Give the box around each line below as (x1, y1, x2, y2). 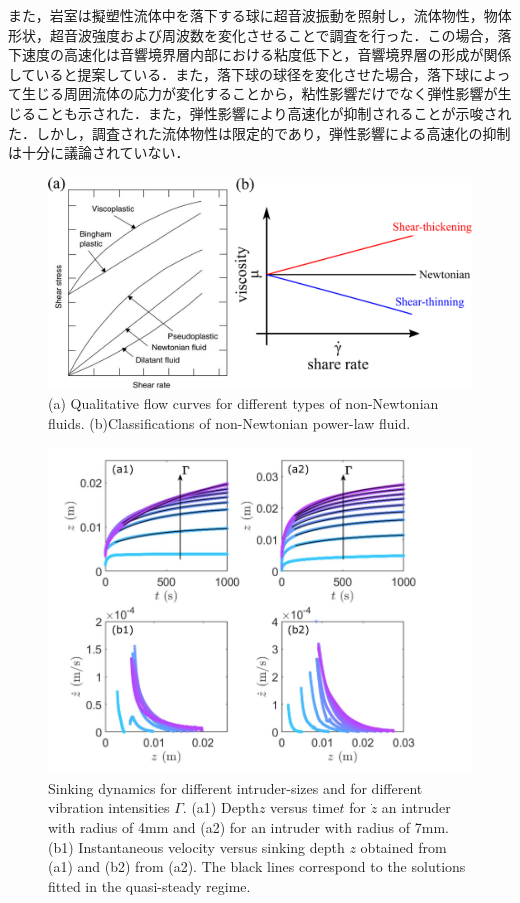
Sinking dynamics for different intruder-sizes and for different (48, 777, 423, 798)
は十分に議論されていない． (8, 142, 190, 163)
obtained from (360, 836, 447, 857)
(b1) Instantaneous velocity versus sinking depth (48, 836, 345, 857)
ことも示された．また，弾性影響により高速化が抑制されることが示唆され (35, 102, 512, 123)
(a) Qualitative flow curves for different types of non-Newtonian (48, 393, 439, 414)
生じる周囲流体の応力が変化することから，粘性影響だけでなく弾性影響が (21, 83, 498, 104)
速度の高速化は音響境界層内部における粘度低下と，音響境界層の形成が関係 (21, 44, 512, 65)
